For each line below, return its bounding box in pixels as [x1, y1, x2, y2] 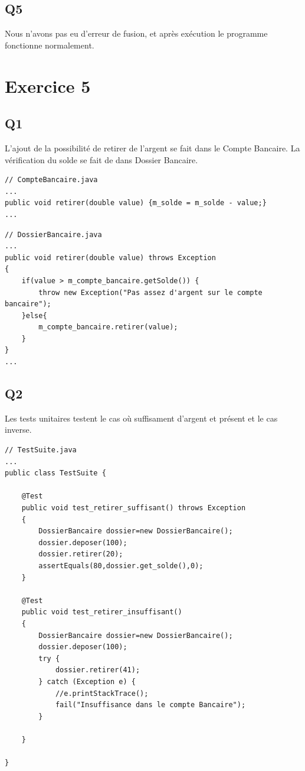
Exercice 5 [5, 73, 91, 98]
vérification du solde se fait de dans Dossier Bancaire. [5, 153, 198, 166]
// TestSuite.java [5, 446, 77, 455]
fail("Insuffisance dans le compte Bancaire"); [55, 701, 246, 710]
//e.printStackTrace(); [55, 689, 149, 698]
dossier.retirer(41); [55, 666, 140, 675]
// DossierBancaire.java [5, 230, 102, 239]
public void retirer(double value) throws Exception [5, 253, 216, 262]
